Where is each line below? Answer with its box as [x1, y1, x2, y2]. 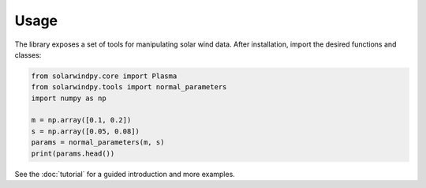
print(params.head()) [31, 149, 115, 158]
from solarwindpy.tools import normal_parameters [31, 83, 227, 92]
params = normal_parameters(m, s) [31, 138, 165, 147]
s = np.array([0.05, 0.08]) [31, 126, 140, 136]
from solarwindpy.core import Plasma [31, 71, 177, 81]
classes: [14, 50, 42, 59]
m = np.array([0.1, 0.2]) [31, 115, 132, 125]
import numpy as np [31, 93, 106, 103]
